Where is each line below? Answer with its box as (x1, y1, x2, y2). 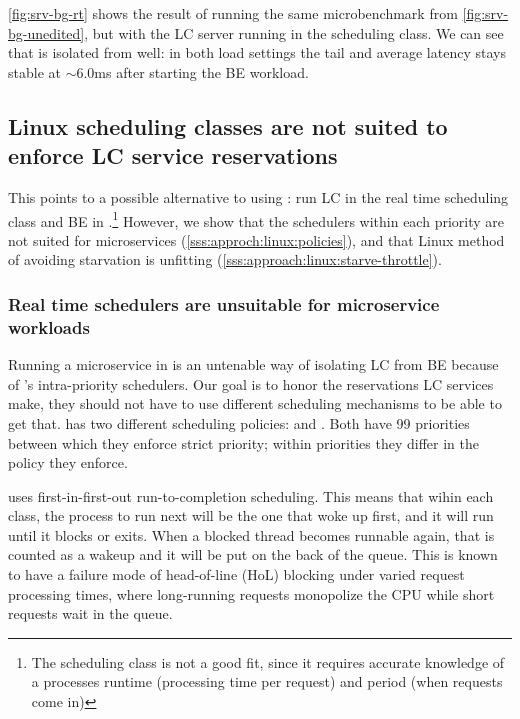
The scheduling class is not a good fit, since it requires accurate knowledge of (31, 651, 505, 672)
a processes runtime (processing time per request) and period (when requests (31, 671, 503, 692)
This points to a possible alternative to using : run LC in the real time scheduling (8, 186, 509, 207)
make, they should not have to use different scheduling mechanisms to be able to (8, 393, 502, 414)
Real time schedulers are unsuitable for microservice (8, 291, 440, 316)
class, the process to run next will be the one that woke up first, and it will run (8, 505, 494, 526)
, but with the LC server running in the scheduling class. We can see (84, 22, 504, 43)
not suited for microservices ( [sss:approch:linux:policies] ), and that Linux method (8, 229, 505, 250)
